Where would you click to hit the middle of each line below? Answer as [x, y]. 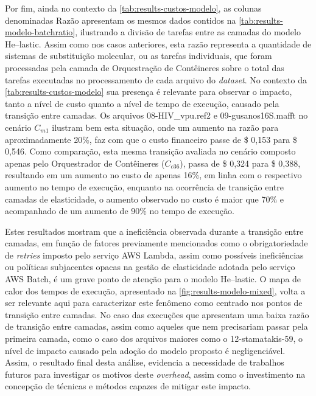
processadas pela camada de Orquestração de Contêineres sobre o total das [145, 67]
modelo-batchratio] [40, 32]
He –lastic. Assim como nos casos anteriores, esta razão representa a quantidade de [158, 43]
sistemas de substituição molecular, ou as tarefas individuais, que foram [139, 56]
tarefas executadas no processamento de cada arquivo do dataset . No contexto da [156, 79]
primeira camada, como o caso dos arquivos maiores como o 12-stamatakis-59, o [154, 339]
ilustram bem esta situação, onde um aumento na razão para [165, 127]
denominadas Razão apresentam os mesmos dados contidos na [121, 20]
